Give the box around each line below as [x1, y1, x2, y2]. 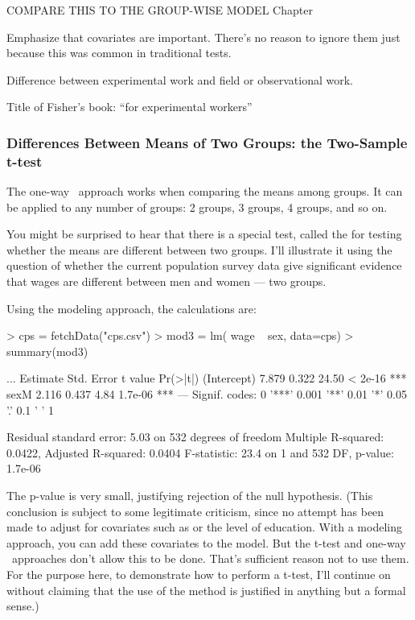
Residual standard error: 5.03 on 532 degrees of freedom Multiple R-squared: [6, 428, 384, 445]
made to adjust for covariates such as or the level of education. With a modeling [6, 519, 402, 535]
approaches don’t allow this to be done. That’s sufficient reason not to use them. [11, 550, 409, 567]
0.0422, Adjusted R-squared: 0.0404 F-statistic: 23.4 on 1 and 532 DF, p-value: [6, 444, 394, 461]
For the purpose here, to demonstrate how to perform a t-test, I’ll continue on [6, 565, 391, 582]
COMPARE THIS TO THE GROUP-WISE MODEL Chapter [6, 2, 313, 18]
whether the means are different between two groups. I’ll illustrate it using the [6, 241, 392, 258]
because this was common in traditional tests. [6, 44, 232, 61]
